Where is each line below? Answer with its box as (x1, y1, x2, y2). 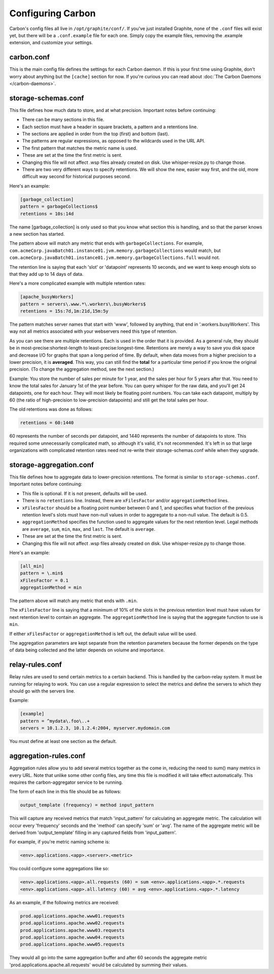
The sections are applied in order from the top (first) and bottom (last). (22, 131, 169, 137)
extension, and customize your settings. (9, 40, 93, 46)
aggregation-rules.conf (9, 752, 86, 760)
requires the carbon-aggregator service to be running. (9, 779, 123, 785)
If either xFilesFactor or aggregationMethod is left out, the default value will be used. (9, 631, 197, 637)
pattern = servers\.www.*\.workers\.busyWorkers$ (20, 301, 146, 307)
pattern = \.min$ (20, 570, 63, 576)
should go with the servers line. (9, 688, 76, 694)
